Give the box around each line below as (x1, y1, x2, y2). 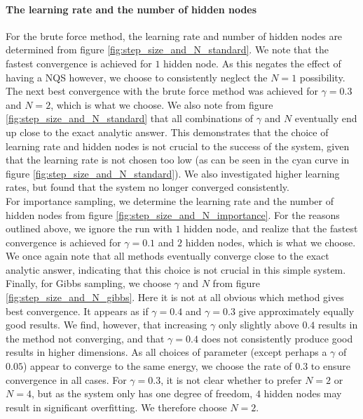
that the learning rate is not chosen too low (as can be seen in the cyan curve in (6, 152, 350, 167)
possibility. (299, 69, 345, 84)
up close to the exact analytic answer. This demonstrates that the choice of (6, 124, 329, 139)
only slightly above (218, 317, 299, 332)
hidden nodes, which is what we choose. (185, 234, 356, 249)
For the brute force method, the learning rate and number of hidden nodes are (6, 28, 343, 43)
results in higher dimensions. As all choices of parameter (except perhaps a (6, 345, 327, 359)
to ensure (310, 359, 350, 373)
